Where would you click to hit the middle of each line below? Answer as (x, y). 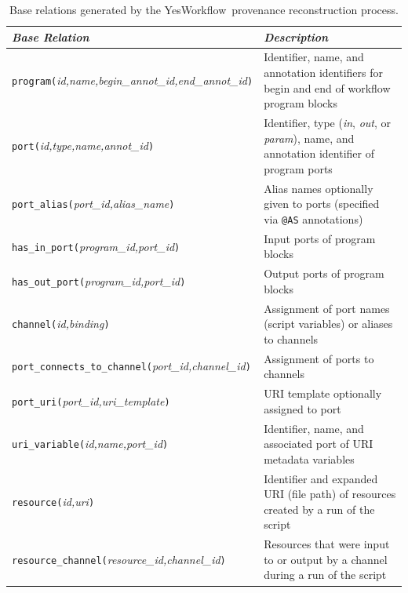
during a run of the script (325, 575)
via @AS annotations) (313, 218)
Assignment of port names (327, 308)
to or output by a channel (326, 559)
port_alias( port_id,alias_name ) (93, 204)
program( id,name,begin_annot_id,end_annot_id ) (133, 80)
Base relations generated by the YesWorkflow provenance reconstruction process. (204, 9)
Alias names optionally (319, 188)
